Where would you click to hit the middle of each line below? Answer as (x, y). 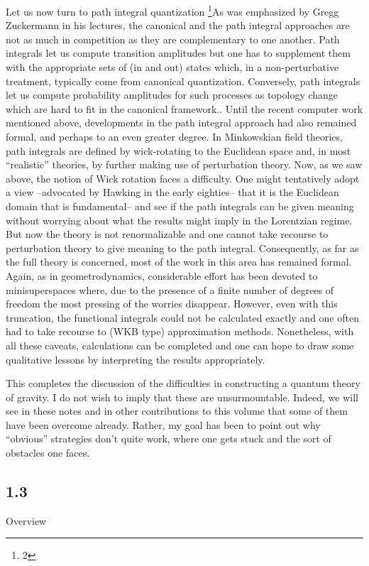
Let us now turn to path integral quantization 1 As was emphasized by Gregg (172, 10)
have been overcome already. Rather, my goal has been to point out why (163, 424)
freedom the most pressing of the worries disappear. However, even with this (172, 304)
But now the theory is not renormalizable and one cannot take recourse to (167, 234)
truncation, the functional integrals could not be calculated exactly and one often (182, 317)
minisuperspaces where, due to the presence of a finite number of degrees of (170, 289)
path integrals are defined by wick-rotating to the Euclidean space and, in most (178, 150)
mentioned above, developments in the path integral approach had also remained (181, 123)
